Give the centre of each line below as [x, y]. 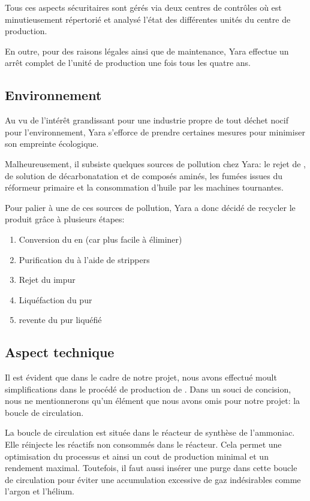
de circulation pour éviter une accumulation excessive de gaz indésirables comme [153, 479]
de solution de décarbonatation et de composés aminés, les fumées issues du [144, 175]
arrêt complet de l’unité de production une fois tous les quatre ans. [128, 63]
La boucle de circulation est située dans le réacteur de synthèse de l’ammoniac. [150, 432]
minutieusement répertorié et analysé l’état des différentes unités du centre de [148, 19]
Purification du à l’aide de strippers [84, 259]
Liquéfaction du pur [55, 299]
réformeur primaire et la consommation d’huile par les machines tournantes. [144, 187]
